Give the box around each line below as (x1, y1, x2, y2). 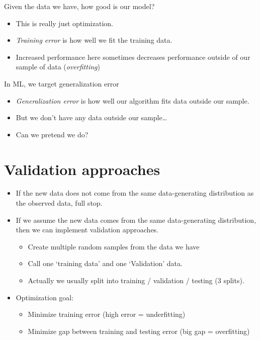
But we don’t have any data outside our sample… (16, 112, 167, 123)
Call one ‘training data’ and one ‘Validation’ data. (28, 258, 183, 269)
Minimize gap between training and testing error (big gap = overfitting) (28, 325, 250, 336)
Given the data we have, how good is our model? (4, 1, 155, 11)
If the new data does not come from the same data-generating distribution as (16, 188, 254, 198)
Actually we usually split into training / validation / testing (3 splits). (28, 275, 244, 286)
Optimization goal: (16, 292, 74, 302)
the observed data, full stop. (16, 198, 103, 208)
